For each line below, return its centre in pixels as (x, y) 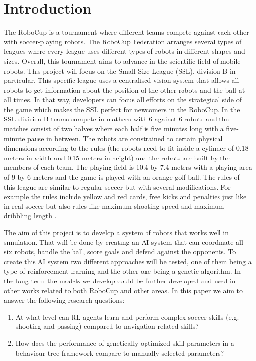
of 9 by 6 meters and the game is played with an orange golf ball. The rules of (122, 177)
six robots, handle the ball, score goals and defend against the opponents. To (120, 252)
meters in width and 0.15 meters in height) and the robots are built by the (117, 157)
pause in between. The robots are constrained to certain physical (125, 138)
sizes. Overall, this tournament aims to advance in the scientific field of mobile (122, 60)
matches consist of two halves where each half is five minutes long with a (114, 129)
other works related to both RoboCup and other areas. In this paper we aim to (124, 290)
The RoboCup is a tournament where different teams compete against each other (127, 32)
